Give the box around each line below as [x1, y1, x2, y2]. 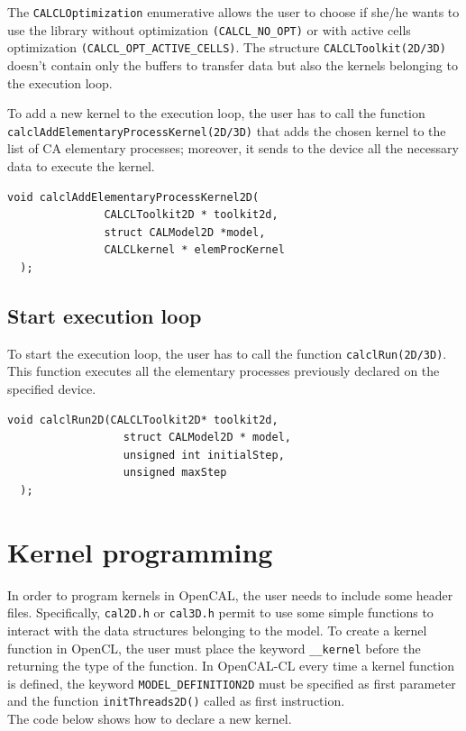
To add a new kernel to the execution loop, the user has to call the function [7, 104, 425, 123]
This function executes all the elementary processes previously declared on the [7, 361, 440, 380]
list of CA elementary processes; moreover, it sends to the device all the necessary [7, 139, 459, 158]
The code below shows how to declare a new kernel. [7, 709, 292, 728]
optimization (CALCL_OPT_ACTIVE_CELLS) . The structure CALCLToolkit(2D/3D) [7, 38, 446, 57]
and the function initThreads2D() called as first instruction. [7, 691, 345, 710]
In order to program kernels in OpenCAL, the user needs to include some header [7, 585, 453, 604]
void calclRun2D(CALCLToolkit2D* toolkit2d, [7, 413, 279, 426]
